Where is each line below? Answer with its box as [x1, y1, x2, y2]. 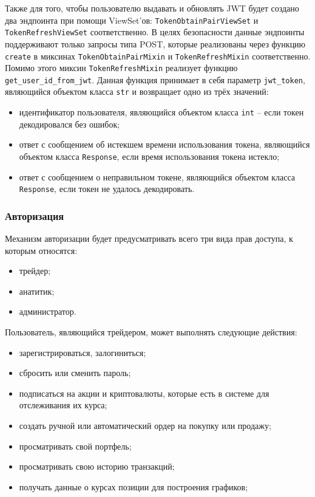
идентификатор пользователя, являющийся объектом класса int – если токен [19, 106, 304, 118]
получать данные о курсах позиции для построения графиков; [19, 480, 248, 493]
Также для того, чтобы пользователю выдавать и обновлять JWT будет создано [5, 2, 299, 14]
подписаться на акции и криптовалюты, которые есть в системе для [19, 386, 269, 399]
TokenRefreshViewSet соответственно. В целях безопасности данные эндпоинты [5, 26, 305, 38]
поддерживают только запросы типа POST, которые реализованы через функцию [5, 37, 306, 50]
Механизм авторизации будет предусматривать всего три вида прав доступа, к [5, 232, 293, 245]
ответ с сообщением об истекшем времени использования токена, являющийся [19, 138, 310, 151]
